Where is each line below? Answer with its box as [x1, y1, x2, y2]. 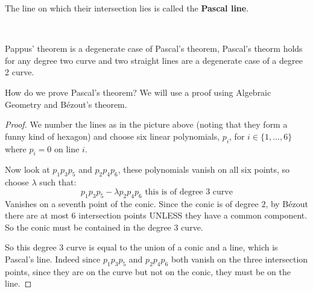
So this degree [5, 241, 57, 253]
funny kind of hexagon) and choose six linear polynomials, [5, 129, 220, 142]
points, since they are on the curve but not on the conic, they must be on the [5, 265, 291, 278]
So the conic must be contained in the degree [5, 220, 171, 233]
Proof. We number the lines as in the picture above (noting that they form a [5, 118, 288, 131]
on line [54, 142, 80, 155]
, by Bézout [265, 197, 308, 210]
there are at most [5, 209, 69, 222]
